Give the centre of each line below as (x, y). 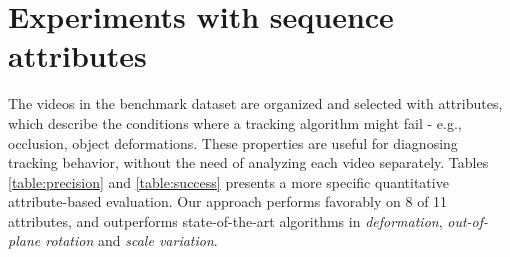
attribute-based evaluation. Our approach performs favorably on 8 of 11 (228, 201)
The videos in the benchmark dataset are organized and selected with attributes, (255, 103)
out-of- (468, 220)
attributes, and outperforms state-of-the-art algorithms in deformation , (225, 220)
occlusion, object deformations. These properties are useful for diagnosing (233, 142)
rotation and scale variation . (131, 240)
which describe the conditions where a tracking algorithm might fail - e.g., (235, 122)
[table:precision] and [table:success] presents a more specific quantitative (228, 181)
